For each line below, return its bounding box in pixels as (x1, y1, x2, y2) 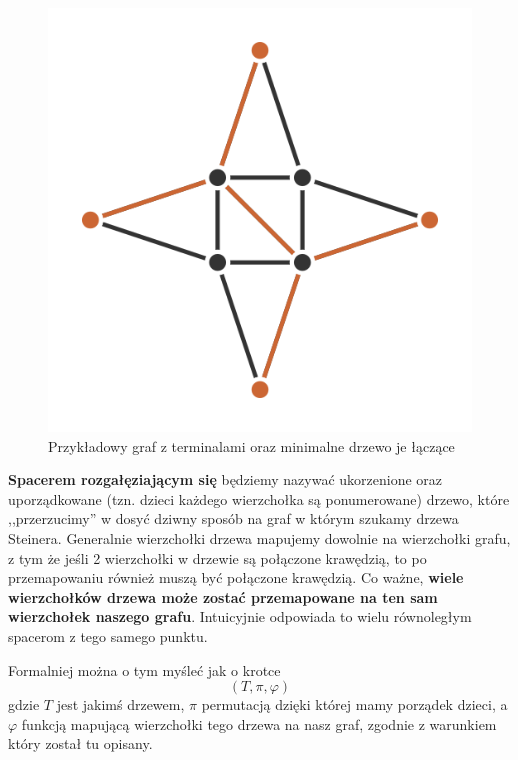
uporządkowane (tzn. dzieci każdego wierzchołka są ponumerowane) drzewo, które (8, 488, 510, 509)
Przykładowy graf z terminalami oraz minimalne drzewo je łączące (48, 435, 455, 456)
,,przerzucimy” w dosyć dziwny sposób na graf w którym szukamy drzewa (8, 508, 459, 529)
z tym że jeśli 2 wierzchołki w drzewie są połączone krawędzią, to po (8, 547, 427, 568)
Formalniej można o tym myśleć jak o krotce (8, 659, 281, 680)
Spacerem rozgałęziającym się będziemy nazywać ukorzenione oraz (8, 469, 443, 490)
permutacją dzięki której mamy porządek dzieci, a (201, 694, 508, 715)
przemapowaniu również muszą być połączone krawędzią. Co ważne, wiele (8, 567, 464, 588)
